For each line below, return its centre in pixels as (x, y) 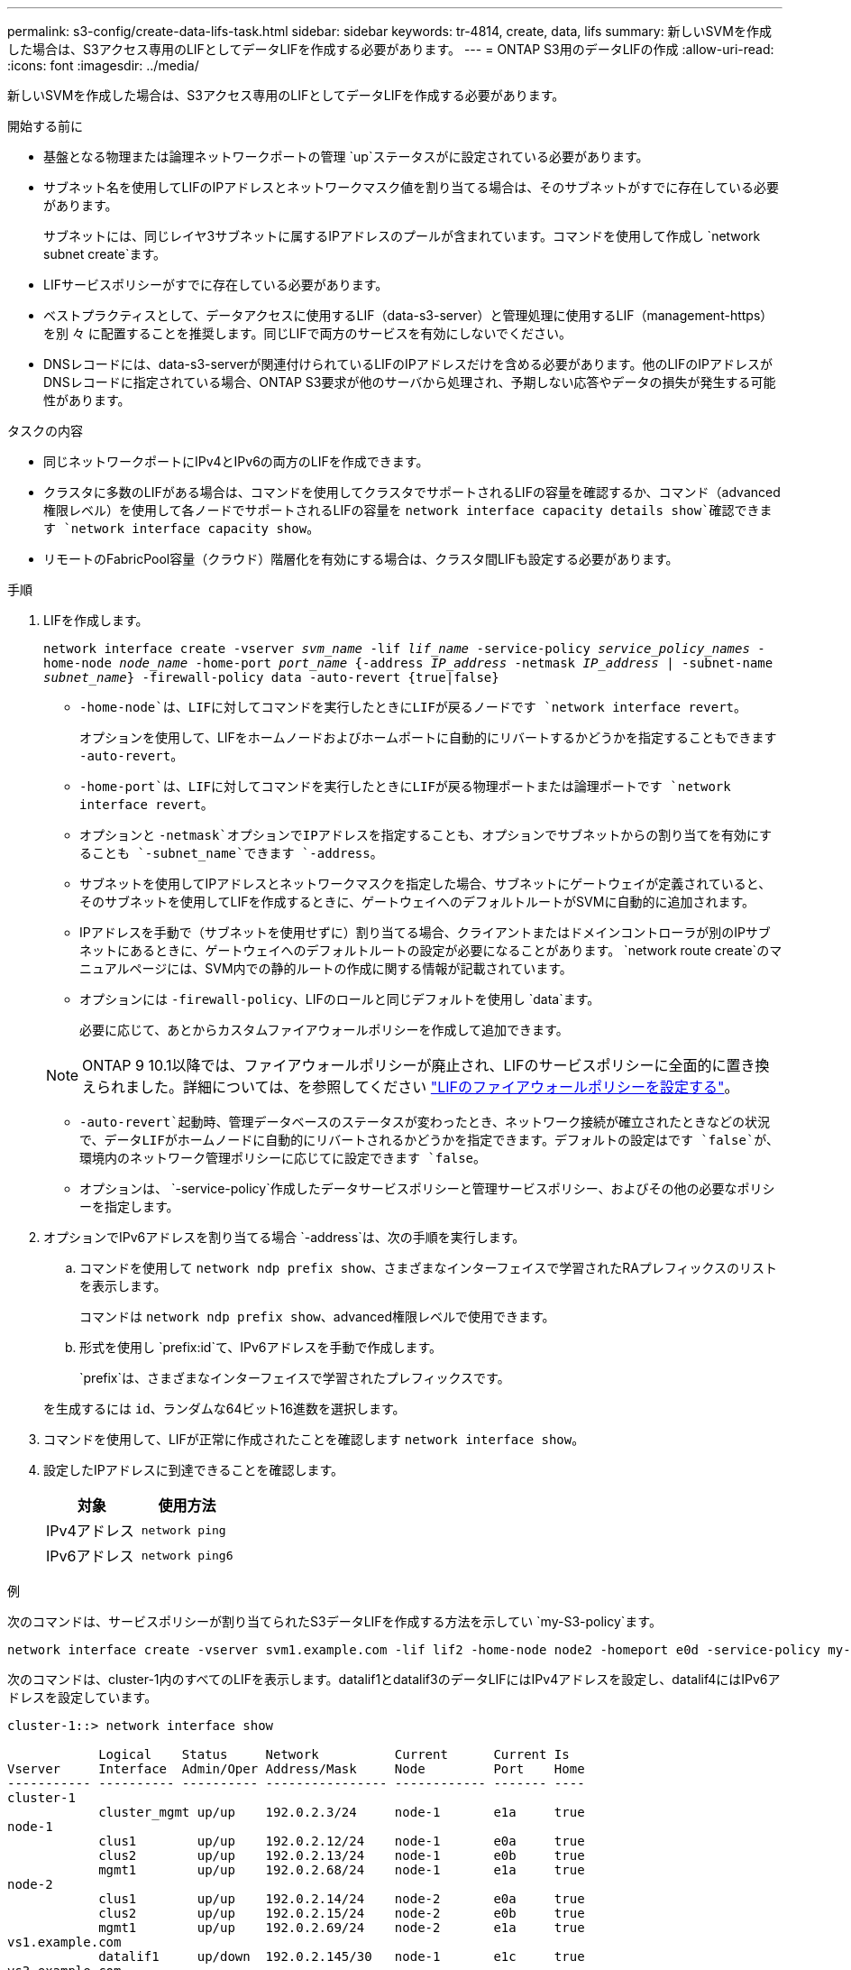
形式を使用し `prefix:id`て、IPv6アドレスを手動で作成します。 (261, 1347)
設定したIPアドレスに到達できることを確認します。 (194, 1470)
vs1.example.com (64, 1942)
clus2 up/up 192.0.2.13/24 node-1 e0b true (342, 1855)
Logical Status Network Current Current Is (334, 1754)
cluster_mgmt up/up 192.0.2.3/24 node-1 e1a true (342, 1812)
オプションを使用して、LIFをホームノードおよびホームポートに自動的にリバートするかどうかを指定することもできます (428, 737)
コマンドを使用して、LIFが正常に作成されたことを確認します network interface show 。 (314, 1439)
